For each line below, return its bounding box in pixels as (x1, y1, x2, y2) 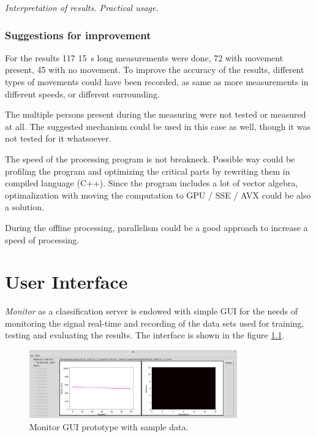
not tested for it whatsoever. (5, 132, 111, 145)
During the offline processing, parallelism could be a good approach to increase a (5, 221, 308, 234)
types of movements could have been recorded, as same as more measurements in (5, 75, 309, 88)
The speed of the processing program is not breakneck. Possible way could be (5, 152, 295, 165)
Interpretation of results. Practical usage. (5, 1, 159, 13)
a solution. (5, 200, 44, 213)
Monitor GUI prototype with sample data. (29, 420, 189, 433)
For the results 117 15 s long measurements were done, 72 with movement (5, 51, 284, 64)
